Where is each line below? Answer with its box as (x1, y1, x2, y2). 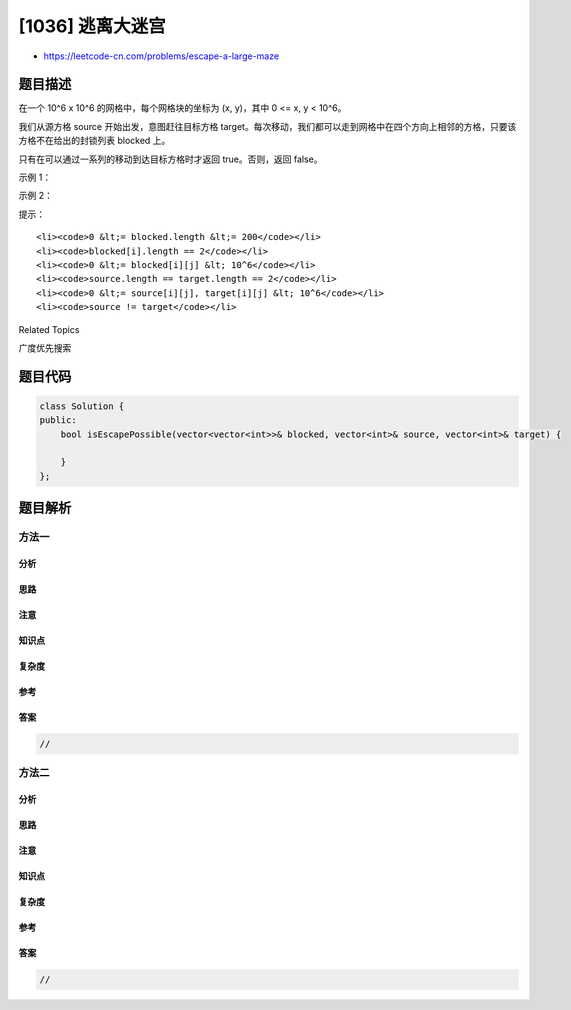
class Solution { (39, 400, 125, 412)
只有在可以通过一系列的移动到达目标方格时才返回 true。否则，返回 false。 (18, 153, 323, 165)
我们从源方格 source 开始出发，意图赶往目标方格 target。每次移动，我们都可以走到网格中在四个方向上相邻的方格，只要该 (18, 120, 517, 132)
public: (39, 415, 77, 426)
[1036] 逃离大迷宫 (18, 15, 166, 37)
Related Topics (18, 323, 80, 335)
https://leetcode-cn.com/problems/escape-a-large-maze (43, 50, 280, 62)
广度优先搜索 (18, 341, 72, 354)
